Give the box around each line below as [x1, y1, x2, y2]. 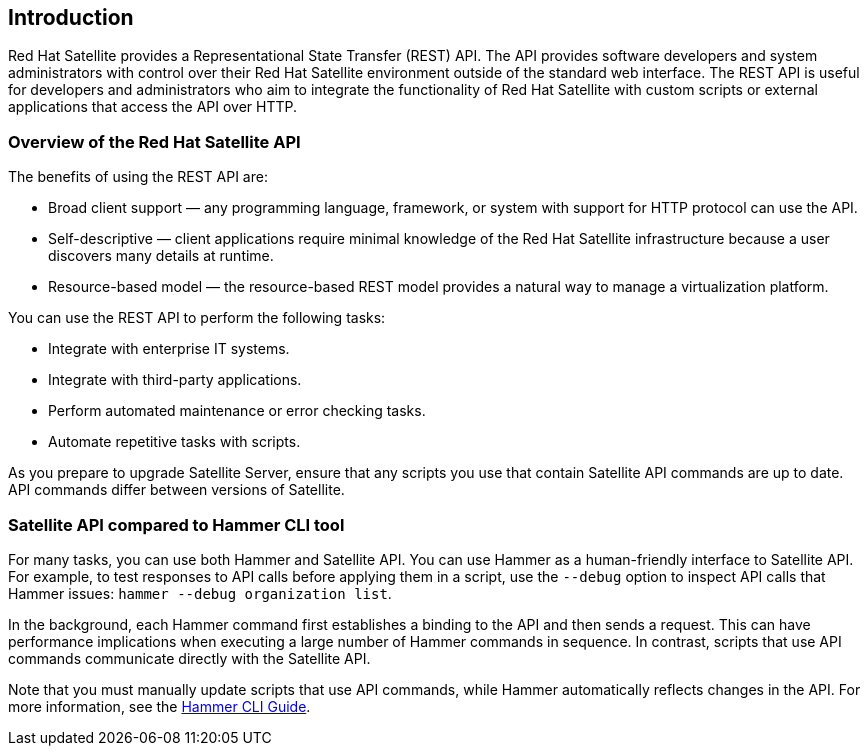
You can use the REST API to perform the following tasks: [8, 309, 386, 327]
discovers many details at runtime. [48, 247, 274, 265]
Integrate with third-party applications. [48, 371, 302, 389]
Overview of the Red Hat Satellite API [8, 131, 301, 152]
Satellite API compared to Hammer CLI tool [8, 514, 345, 535]
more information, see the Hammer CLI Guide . [8, 697, 311, 715]
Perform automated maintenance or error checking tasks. [48, 402, 426, 420]
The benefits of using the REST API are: [8, 168, 268, 186]
